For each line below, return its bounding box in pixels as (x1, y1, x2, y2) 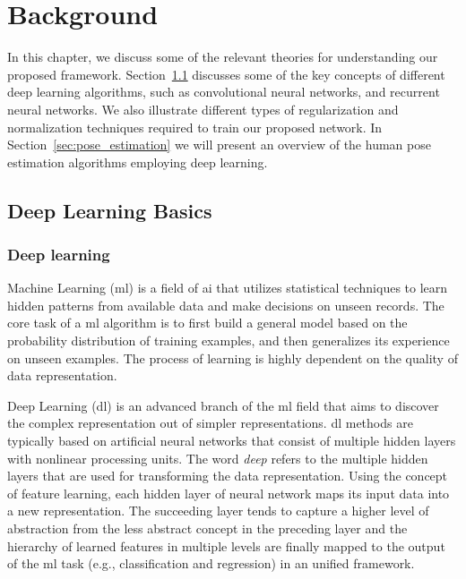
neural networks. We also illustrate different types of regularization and (7, 99, 399, 118)
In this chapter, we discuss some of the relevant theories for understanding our (7, 47, 438, 66)
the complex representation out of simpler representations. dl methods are (7, 413, 413, 432)
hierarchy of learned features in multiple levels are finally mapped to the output (7, 536, 445, 555)
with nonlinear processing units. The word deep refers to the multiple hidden (7, 448, 428, 467)
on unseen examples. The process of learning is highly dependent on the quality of (7, 348, 458, 367)
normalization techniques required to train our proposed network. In (7, 117, 383, 136)
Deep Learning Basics (7, 196, 212, 224)
